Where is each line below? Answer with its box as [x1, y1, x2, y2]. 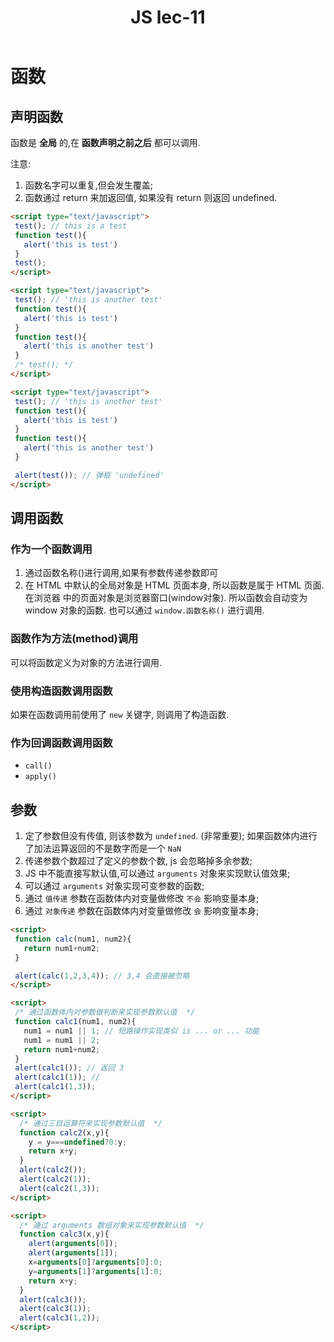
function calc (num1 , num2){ [14, 934, 132, 944]
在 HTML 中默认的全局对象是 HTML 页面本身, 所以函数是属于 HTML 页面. [24, 579, 325, 591]
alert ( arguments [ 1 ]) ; [28, 1248, 118, 1258]
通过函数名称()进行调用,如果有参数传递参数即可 [24, 567, 219, 579]
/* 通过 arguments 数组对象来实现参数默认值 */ [19, 1220, 205, 1230]
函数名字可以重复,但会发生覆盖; [24, 179, 154, 191]
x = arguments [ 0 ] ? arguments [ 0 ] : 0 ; [28, 1257, 163, 1268]
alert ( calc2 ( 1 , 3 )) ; [19, 1183, 101, 1193]
